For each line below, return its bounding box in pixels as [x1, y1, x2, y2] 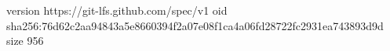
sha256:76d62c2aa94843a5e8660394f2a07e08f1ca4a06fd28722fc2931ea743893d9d [6, 17, 384, 33]
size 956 [6, 32, 44, 49]
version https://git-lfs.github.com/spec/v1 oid [6, 2, 228, 18]
